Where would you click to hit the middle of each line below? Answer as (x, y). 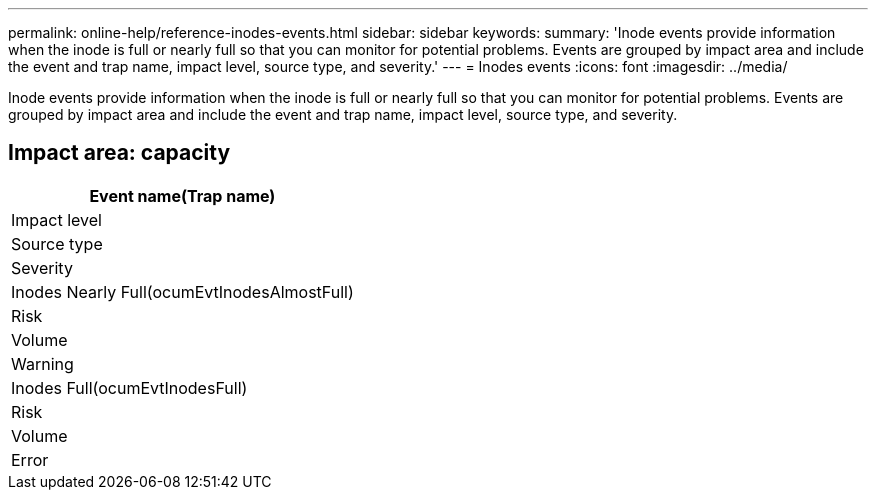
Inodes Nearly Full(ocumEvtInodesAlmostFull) (182, 291)
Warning (42, 363)
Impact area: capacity (119, 153)
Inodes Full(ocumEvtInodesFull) (129, 387)
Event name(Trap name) (182, 195)
